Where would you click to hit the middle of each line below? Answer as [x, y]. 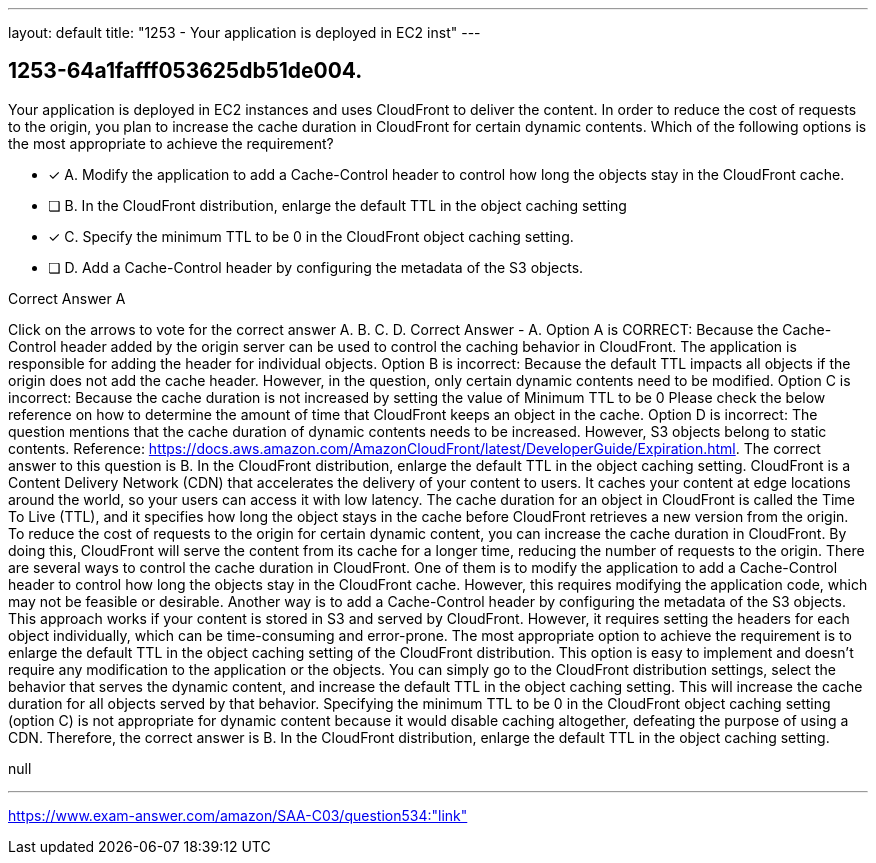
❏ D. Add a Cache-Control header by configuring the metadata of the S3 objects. [316, 267]
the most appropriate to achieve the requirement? [171, 143]
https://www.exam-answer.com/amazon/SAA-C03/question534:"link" [238, 815]
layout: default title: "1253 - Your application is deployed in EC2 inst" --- [244, 32]
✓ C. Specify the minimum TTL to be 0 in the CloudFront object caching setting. [311, 236]
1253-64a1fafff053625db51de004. [185, 71]
